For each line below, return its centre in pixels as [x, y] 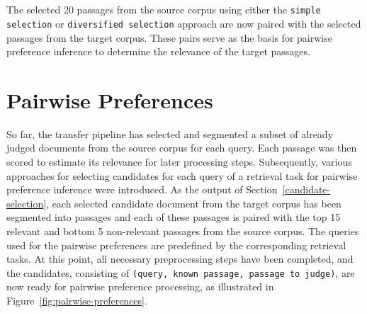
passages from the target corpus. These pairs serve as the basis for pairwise [169, 37]
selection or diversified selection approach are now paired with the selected [184, 23]
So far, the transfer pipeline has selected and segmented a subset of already [170, 133]
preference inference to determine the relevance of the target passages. [158, 51]
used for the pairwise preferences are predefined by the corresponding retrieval [176, 245]
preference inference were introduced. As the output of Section [142, 189]
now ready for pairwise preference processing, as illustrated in [140, 286]
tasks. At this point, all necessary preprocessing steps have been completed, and [180, 259]
